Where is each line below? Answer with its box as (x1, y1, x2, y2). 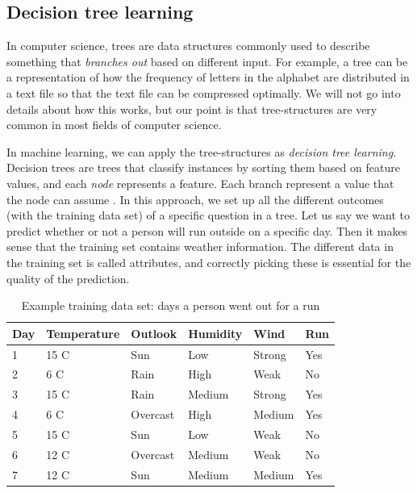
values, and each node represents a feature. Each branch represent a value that (6, 174, 394, 191)
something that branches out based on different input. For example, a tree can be (6, 52, 408, 69)
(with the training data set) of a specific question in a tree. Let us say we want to (6, 207, 410, 224)
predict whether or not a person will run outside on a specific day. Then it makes (6, 222, 408, 239)
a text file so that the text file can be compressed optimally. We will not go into (6, 84, 401, 101)
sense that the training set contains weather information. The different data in (6, 238, 394, 255)
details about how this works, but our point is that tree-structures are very (6, 100, 377, 117)
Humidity (188, 324, 243, 341)
